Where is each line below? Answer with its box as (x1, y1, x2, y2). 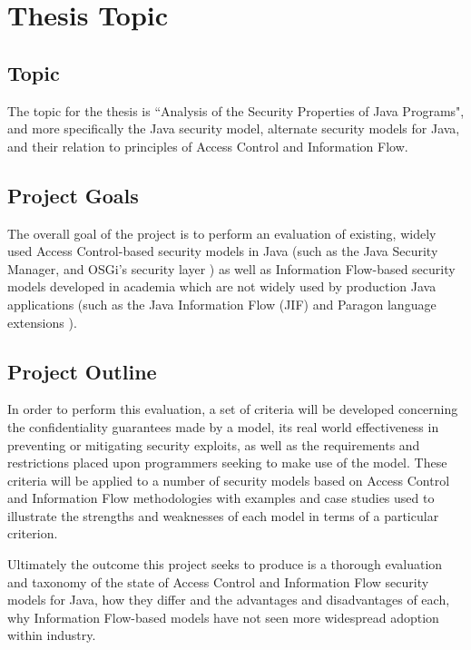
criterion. (7, 524, 58, 543)
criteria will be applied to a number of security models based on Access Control (7, 470, 450, 489)
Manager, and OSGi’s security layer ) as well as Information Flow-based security (7, 259, 456, 278)
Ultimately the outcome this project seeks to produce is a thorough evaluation (7, 555, 443, 574)
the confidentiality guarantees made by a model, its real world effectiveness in (7, 417, 439, 436)
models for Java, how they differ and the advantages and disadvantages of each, (7, 590, 450, 609)
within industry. (7, 625, 96, 645)
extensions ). (7, 312, 77, 331)
